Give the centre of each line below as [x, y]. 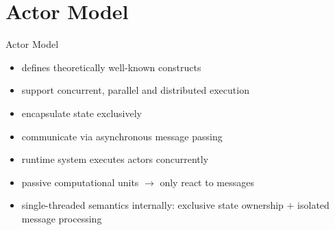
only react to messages [207, 182]
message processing [62, 218]
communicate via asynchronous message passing [122, 136]
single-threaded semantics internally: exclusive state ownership [152, 205]
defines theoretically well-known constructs [111, 67]
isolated [313, 205]
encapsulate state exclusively [82, 113]
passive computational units [80, 182]
